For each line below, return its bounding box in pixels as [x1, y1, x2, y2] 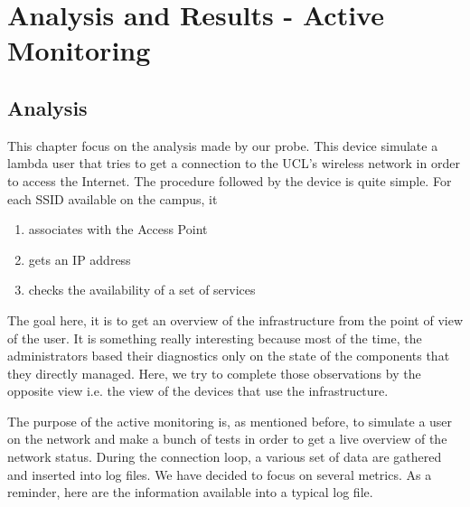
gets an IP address [28, 249, 131, 268]
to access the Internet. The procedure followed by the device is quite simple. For [7, 171, 452, 190]
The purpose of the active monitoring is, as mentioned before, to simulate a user [7, 411, 453, 430]
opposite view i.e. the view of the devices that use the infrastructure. [7, 381, 389, 400]
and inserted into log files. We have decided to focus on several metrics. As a [7, 465, 432, 484]
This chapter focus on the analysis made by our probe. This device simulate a [7, 136, 438, 155]
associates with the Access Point [28, 220, 208, 239]
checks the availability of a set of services [28, 280, 256, 299]
